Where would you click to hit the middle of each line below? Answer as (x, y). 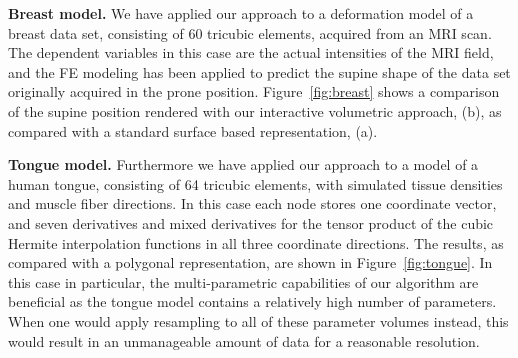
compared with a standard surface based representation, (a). (193, 130)
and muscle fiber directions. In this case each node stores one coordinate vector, (252, 203)
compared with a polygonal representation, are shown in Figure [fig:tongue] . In (250, 262)
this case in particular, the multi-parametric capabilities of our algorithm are (243, 281)
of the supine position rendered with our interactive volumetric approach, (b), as (255, 110)
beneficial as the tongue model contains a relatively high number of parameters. (252, 301)
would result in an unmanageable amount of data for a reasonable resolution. (244, 340)
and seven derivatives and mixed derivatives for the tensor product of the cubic (251, 222)
